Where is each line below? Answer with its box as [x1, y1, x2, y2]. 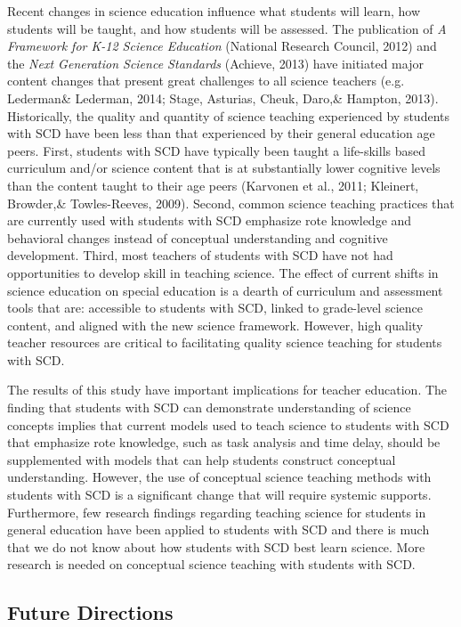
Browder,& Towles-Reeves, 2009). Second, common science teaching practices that [7, 193, 455, 212]
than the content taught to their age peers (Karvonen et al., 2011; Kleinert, [7, 175, 419, 194]
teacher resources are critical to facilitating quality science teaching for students [7, 333, 442, 352]
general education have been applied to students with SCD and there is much [7, 520, 430, 539]
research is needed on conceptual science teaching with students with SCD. [7, 555, 416, 574]
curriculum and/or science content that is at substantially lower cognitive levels [7, 159, 441, 177]
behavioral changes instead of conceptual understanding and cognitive [7, 228, 388, 247]
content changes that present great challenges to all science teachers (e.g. [7, 71, 405, 90]
